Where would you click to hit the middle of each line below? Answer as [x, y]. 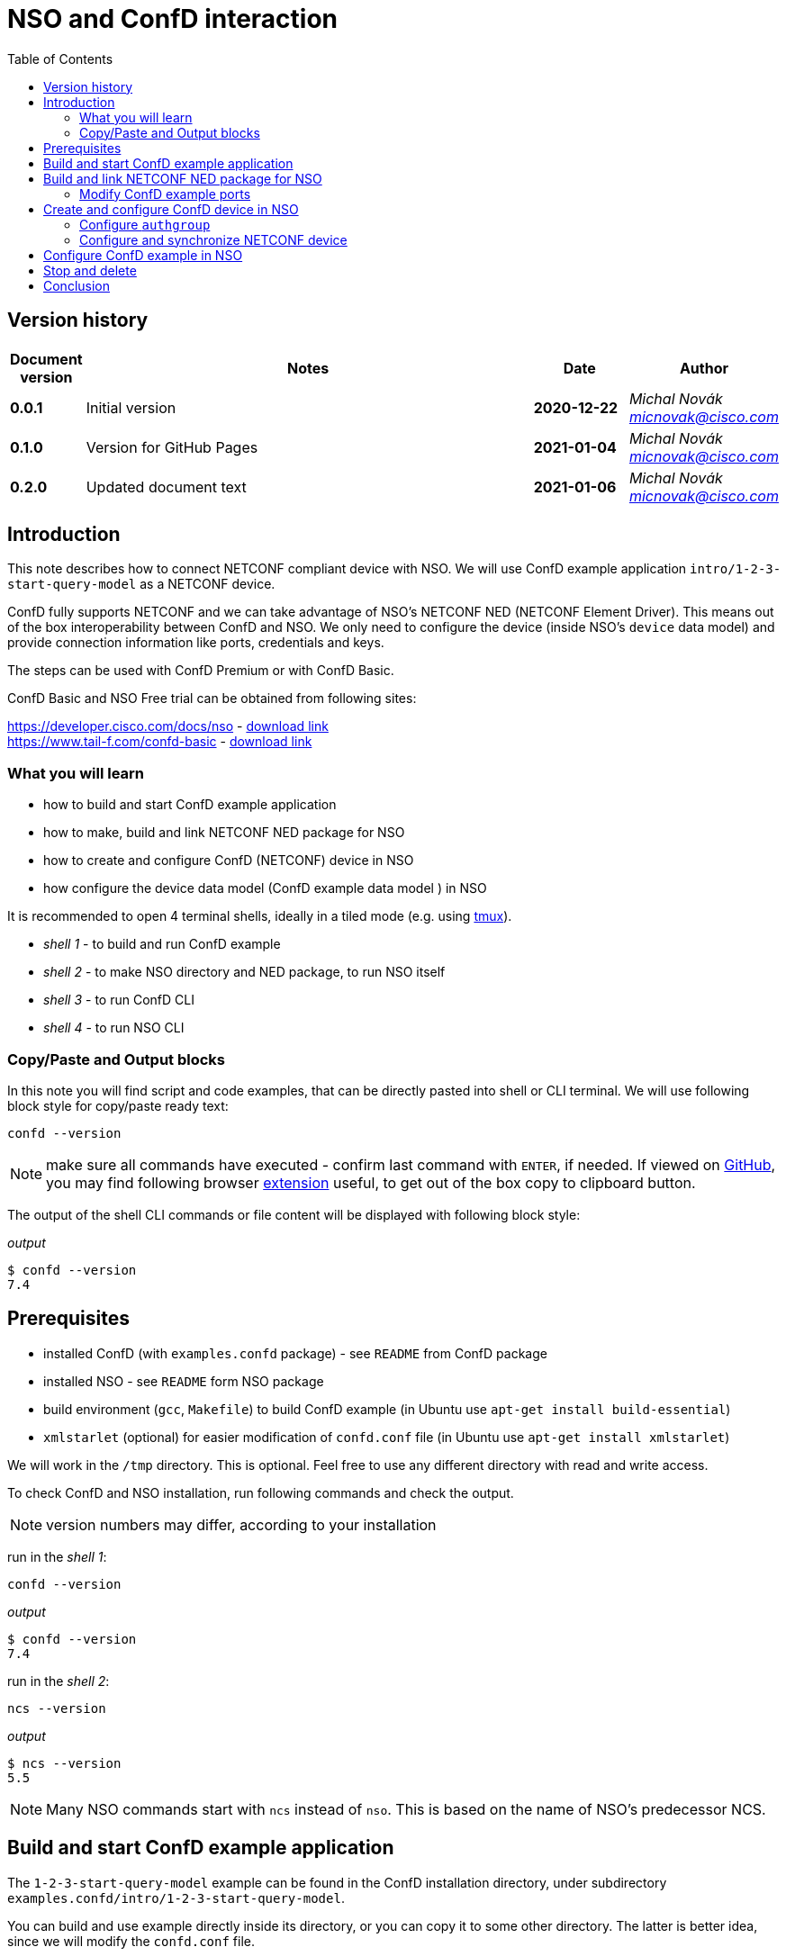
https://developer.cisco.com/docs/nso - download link [168, 726]
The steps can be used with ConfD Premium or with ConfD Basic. [201, 671]
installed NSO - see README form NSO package [184, 1381]
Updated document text [166, 487]
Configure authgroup [145, 224]
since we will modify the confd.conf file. [131, 1941]
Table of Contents [60, 59]
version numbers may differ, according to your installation [241, 1524]
